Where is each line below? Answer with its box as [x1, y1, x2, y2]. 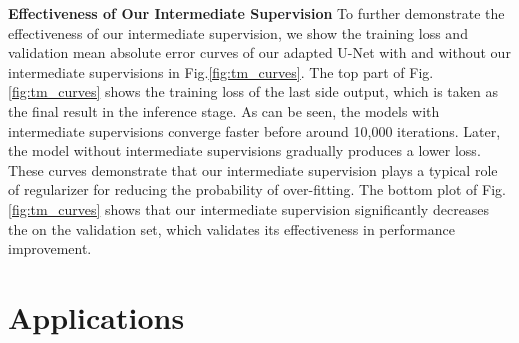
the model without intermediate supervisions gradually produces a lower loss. [8, 140, 481, 161]
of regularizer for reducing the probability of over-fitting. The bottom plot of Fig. [8, 179, 506, 200]
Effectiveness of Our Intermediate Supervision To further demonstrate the [8, 3, 505, 23]
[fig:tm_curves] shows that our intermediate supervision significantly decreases [8, 198, 490, 219]
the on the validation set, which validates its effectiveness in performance [8, 218, 455, 239]
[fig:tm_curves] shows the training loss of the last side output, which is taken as [8, 81, 498, 102]
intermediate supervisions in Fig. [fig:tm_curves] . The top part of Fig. [8, 61, 434, 82]
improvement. [8, 238, 92, 259]
